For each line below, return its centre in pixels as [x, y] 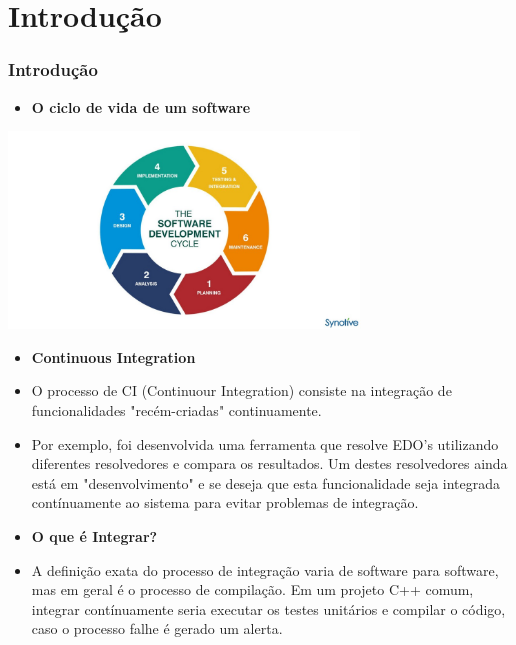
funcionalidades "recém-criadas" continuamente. [176, 410]
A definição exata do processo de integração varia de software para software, [265, 569]
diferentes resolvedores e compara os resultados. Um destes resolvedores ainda [269, 463]
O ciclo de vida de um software [141, 106]
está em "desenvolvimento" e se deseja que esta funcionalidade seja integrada [266, 482]
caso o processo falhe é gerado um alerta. [157, 628]
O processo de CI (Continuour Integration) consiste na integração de [241, 390]
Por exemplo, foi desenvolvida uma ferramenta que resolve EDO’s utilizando [265, 443]
